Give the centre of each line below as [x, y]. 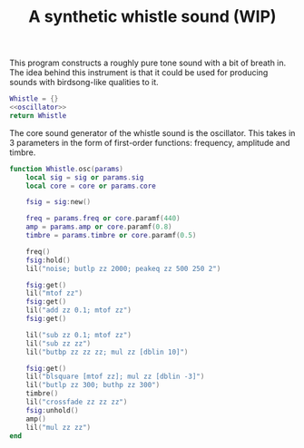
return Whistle [38, 115]
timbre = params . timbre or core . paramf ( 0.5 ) [111, 236]
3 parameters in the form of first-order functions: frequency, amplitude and [150, 142]
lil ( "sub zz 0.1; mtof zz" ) [78, 335]
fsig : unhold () [52, 410]
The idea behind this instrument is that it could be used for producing [139, 73]
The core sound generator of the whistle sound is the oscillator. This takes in [152, 132]
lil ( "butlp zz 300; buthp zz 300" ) [93, 385]
